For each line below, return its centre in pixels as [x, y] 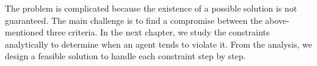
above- [277, 20]
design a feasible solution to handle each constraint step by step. [126, 56]
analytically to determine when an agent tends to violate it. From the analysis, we [158, 44]
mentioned [24, 32]
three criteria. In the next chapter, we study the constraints [158, 32]
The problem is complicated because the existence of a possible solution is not [151, 8]
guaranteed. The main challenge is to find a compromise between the [134, 20]
